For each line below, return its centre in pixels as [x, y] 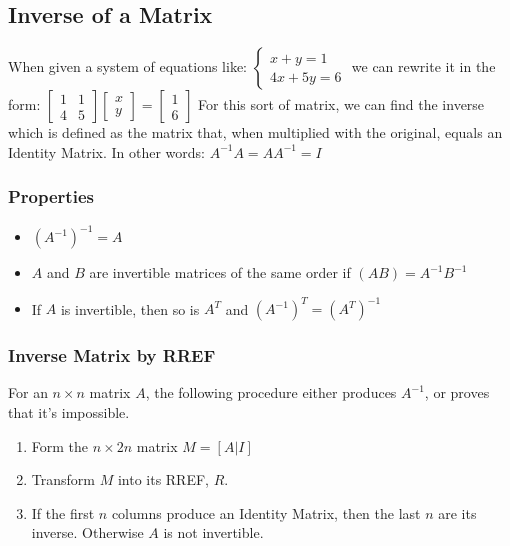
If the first [63, 512]
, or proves [457, 392]
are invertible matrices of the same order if [220, 272]
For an [28, 392]
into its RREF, [163, 479]
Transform [63, 479]
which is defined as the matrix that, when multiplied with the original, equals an [255, 132]
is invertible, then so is [130, 308]
